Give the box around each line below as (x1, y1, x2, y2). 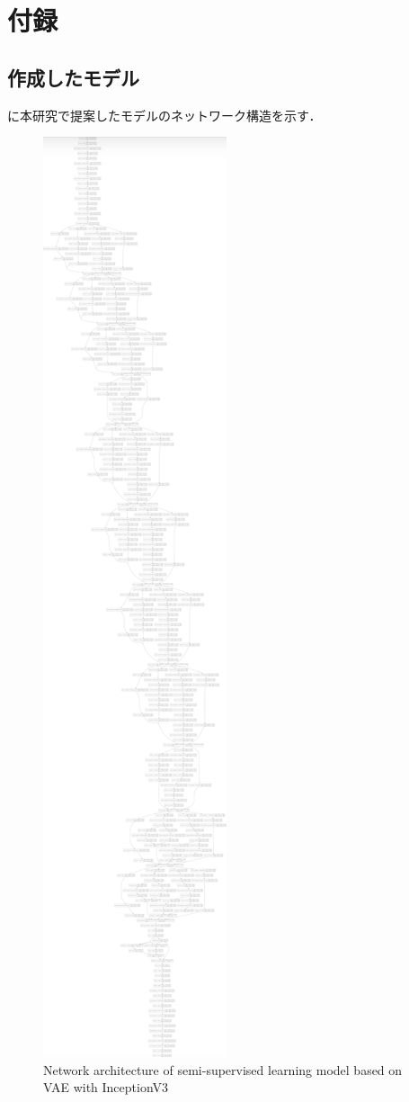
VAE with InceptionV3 (43, 1078, 169, 1097)
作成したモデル (7, 63, 139, 91)
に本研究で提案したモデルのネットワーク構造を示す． (7, 105, 322, 124)
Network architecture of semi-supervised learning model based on (43, 1060, 403, 1079)
